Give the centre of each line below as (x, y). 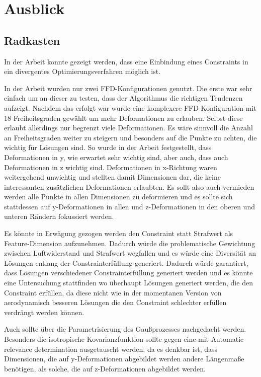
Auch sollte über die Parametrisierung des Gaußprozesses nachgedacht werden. (125, 329)
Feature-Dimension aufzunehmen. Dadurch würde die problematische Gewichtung (130, 243)
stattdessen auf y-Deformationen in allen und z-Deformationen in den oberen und (129, 206)
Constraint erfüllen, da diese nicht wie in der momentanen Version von (113, 292)
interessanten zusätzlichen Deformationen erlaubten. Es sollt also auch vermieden (129, 186)
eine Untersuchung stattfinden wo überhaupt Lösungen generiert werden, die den (128, 283)
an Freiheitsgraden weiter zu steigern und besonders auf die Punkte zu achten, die (130, 137)
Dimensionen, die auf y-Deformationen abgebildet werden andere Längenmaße (124, 359)
